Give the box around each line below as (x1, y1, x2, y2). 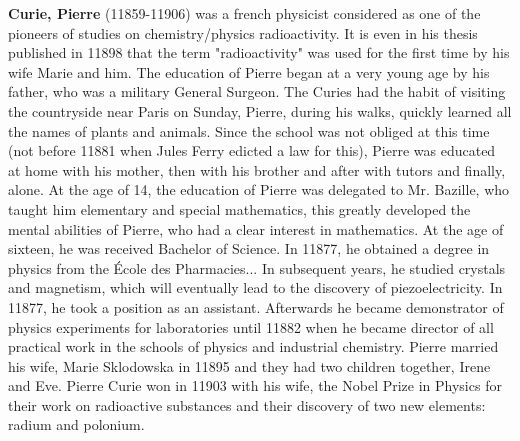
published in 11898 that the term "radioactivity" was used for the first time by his (8, 42, 510, 63)
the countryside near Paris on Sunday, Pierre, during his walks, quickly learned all (8, 100, 512, 121)
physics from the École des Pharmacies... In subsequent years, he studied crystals (8, 257, 506, 278)
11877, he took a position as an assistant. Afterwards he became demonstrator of (8, 296, 504, 317)
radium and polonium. (8, 414, 145, 435)
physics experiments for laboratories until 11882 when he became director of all (8, 316, 494, 337)
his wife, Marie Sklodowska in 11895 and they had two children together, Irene (8, 355, 491, 376)
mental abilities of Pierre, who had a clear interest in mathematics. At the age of (8, 218, 504, 239)
